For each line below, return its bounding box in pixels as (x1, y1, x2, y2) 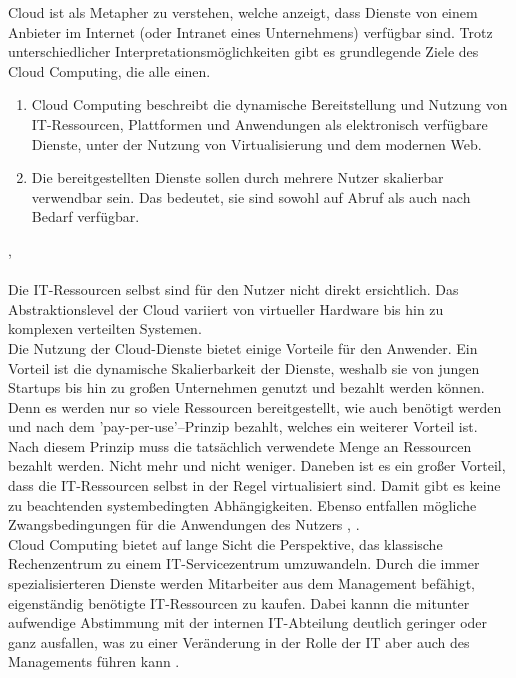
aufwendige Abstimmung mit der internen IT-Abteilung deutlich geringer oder (8, 612, 488, 633)
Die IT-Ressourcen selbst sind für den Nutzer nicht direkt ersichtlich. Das (8, 279, 459, 300)
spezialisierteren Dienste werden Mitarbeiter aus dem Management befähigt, (8, 573, 475, 594)
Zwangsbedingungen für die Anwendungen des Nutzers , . (8, 514, 360, 535)
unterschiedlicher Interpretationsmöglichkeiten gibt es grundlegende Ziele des (8, 41, 479, 62)
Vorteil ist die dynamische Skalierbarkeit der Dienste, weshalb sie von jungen (8, 357, 480, 378)
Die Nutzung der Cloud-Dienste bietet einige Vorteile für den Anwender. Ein (8, 337, 478, 358)
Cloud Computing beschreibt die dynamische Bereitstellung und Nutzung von (31, 94, 508, 115)
